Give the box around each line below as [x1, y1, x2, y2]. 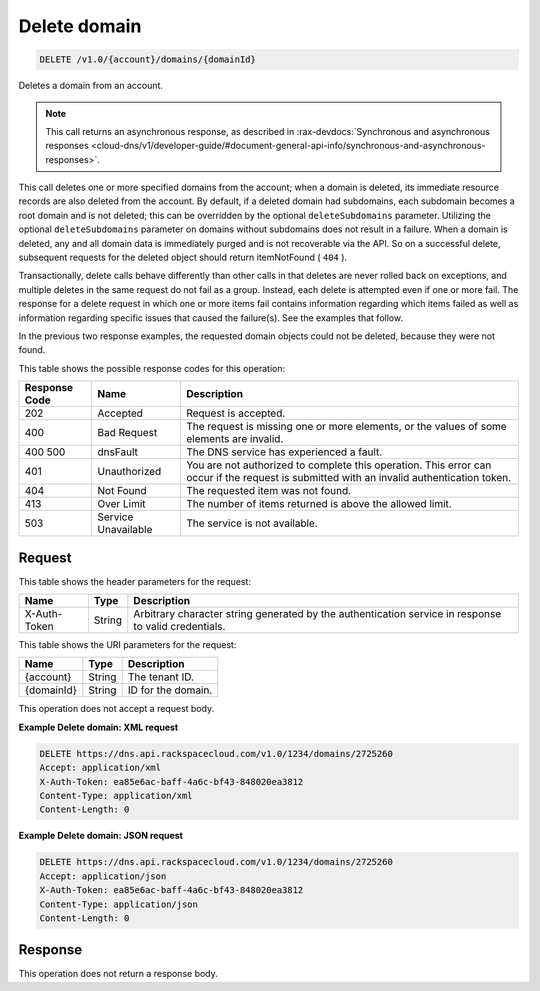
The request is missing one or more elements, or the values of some [186, 420, 507, 434]
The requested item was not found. [186, 484, 352, 498]
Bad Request [97, 426, 158, 440]
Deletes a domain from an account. [18, 80, 164, 92]
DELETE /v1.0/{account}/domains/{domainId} [39, 54, 257, 65]
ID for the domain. [127, 683, 213, 697]
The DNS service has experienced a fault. [186, 445, 383, 459]
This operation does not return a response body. [18, 968, 219, 980]
